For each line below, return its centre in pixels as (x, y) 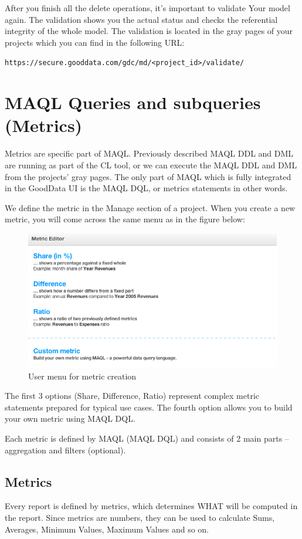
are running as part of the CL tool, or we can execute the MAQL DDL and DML (151, 165)
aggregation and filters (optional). (65, 450)
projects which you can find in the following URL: (95, 42)
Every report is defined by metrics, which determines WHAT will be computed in (151, 506)
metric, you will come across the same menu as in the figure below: (125, 219)
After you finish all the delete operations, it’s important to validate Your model (147, 8)
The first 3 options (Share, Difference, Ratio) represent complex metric (132, 396)
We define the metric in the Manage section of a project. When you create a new (150, 207)
